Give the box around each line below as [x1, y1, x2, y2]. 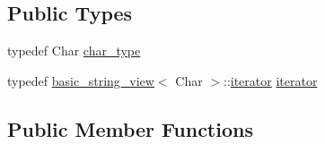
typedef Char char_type [7, 41, 141, 60]
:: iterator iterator [223, 71, 318, 89]
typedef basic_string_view [7, 71, 154, 89]
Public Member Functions [7, 114, 253, 142]
